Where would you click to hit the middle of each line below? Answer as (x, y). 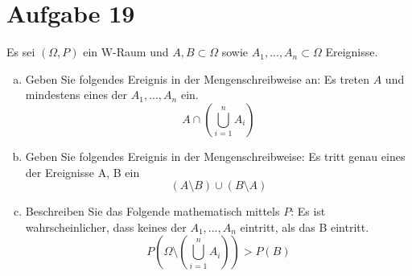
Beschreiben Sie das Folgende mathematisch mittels (152, 211)
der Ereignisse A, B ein (82, 172)
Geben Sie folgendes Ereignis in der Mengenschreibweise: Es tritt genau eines (215, 156)
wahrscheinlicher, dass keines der (106, 227)
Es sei (21, 52)
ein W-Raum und (126, 52)
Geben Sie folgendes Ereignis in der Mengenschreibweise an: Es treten (198, 78)
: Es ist (308, 211)
